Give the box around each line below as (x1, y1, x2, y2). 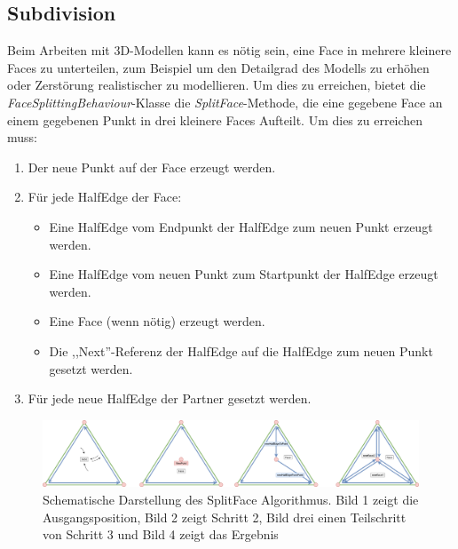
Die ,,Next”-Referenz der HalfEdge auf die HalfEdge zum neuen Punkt (49, 341, 433, 360)
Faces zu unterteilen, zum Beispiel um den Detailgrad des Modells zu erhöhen (7, 58, 430, 76)
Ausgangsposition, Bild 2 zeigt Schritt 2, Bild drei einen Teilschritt (43, 507, 407, 526)
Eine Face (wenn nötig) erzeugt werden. (49, 312, 265, 330)
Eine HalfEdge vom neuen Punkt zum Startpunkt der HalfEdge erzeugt (49, 265, 438, 283)
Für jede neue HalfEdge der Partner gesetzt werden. (28, 389, 312, 408)
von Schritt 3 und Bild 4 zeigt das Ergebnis (43, 525, 279, 544)
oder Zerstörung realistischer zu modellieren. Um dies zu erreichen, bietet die (7, 76, 426, 94)
